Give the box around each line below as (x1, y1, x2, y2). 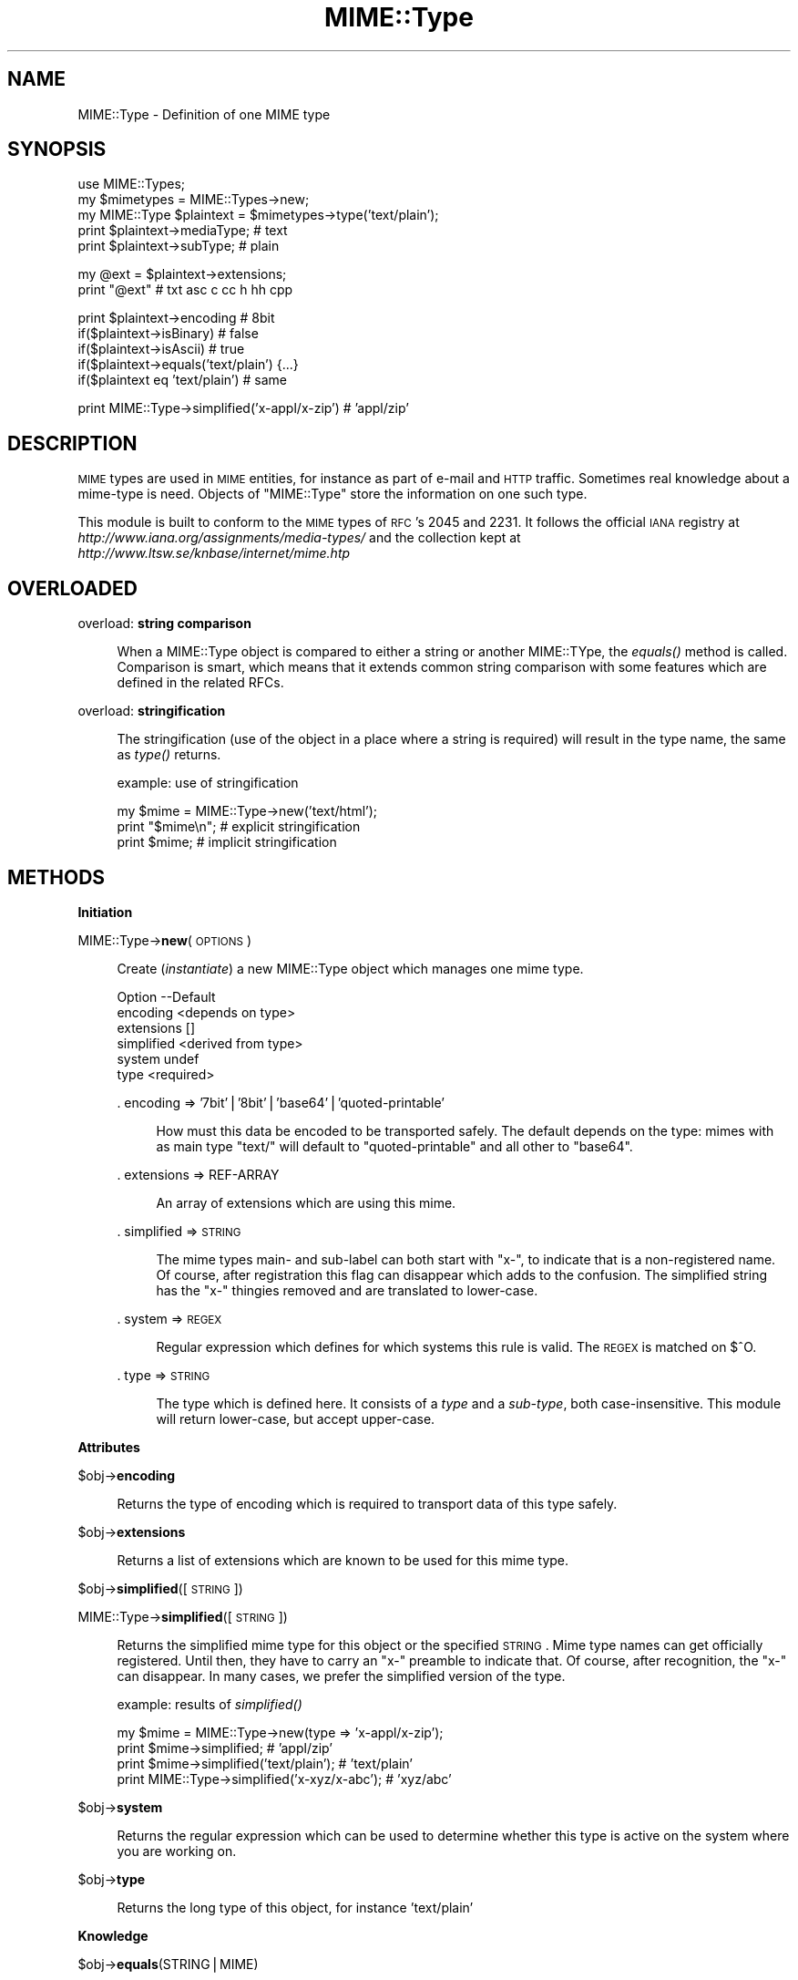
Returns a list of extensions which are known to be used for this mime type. (117, 1552, 569, 1568)
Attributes (77, 1439, 140, 1455)
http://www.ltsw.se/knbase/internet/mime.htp (77, 545, 351, 562)
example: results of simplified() (117, 1696, 302, 1712)
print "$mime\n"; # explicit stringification (117, 819, 361, 835)
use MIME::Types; (77, 176, 186, 192)
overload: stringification (77, 703, 226, 719)
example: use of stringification (117, 775, 299, 791)
